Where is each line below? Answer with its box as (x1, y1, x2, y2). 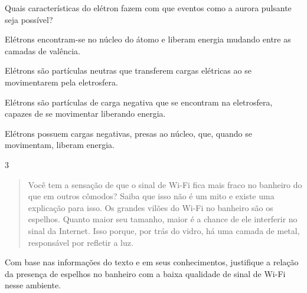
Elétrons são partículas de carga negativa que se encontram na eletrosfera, (5, 96, 273, 108)
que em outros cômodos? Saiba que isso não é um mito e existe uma (28, 190, 275, 202)
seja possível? (5, 13, 53, 25)
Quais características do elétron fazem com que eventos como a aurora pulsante (5, 2, 292, 14)
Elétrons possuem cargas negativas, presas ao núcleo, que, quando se (5, 127, 252, 139)
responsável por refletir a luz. (28, 236, 133, 248)
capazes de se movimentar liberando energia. (5, 107, 166, 120)
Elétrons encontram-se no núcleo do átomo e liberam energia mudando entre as (5, 33, 291, 45)
